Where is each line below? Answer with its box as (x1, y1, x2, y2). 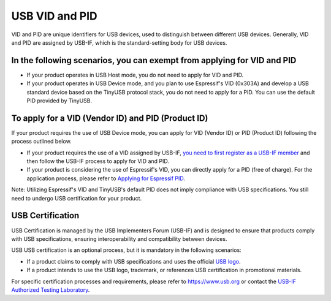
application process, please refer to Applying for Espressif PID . (26, 175, 185, 182)
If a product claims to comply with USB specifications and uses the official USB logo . (26, 257, 241, 265)
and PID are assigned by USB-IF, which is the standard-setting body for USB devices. (11, 39, 227, 46)
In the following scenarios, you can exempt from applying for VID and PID (11, 55, 297, 66)
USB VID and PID (11, 9, 97, 23)
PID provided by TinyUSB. (26, 97, 93, 104)
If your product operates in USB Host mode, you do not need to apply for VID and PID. (26, 71, 244, 78)
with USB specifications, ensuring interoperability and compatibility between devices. (11, 235, 227, 242)
